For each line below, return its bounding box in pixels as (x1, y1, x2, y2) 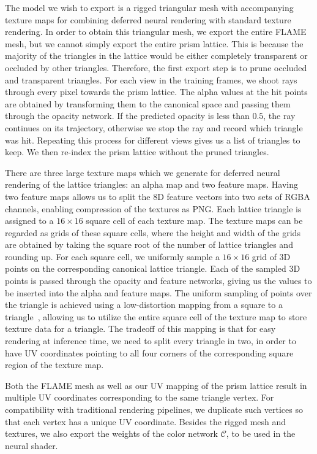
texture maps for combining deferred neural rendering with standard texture (5, 13, 291, 26)
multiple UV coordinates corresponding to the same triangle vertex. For (5, 391, 274, 404)
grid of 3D (252, 250, 291, 263)
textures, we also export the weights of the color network (5, 427, 218, 440)
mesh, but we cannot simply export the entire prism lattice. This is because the (5, 37, 304, 50)
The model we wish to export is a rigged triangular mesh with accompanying (5, 1, 294, 13)
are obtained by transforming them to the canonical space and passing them (5, 97, 291, 110)
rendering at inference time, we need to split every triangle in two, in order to (5, 334, 296, 347)
